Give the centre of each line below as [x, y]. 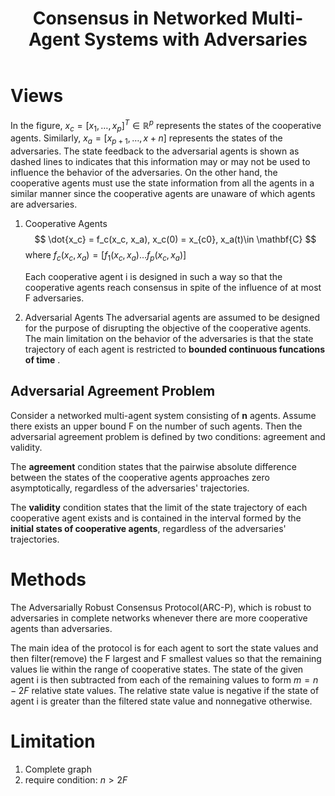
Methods [48, 579]
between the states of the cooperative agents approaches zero [140, 477]
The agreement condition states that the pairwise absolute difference [153, 466]
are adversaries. [44, 204]
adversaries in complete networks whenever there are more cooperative [159, 618]
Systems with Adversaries [195, 39]
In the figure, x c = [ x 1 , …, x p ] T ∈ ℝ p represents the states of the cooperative [166, 125]
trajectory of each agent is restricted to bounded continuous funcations [175, 349]
